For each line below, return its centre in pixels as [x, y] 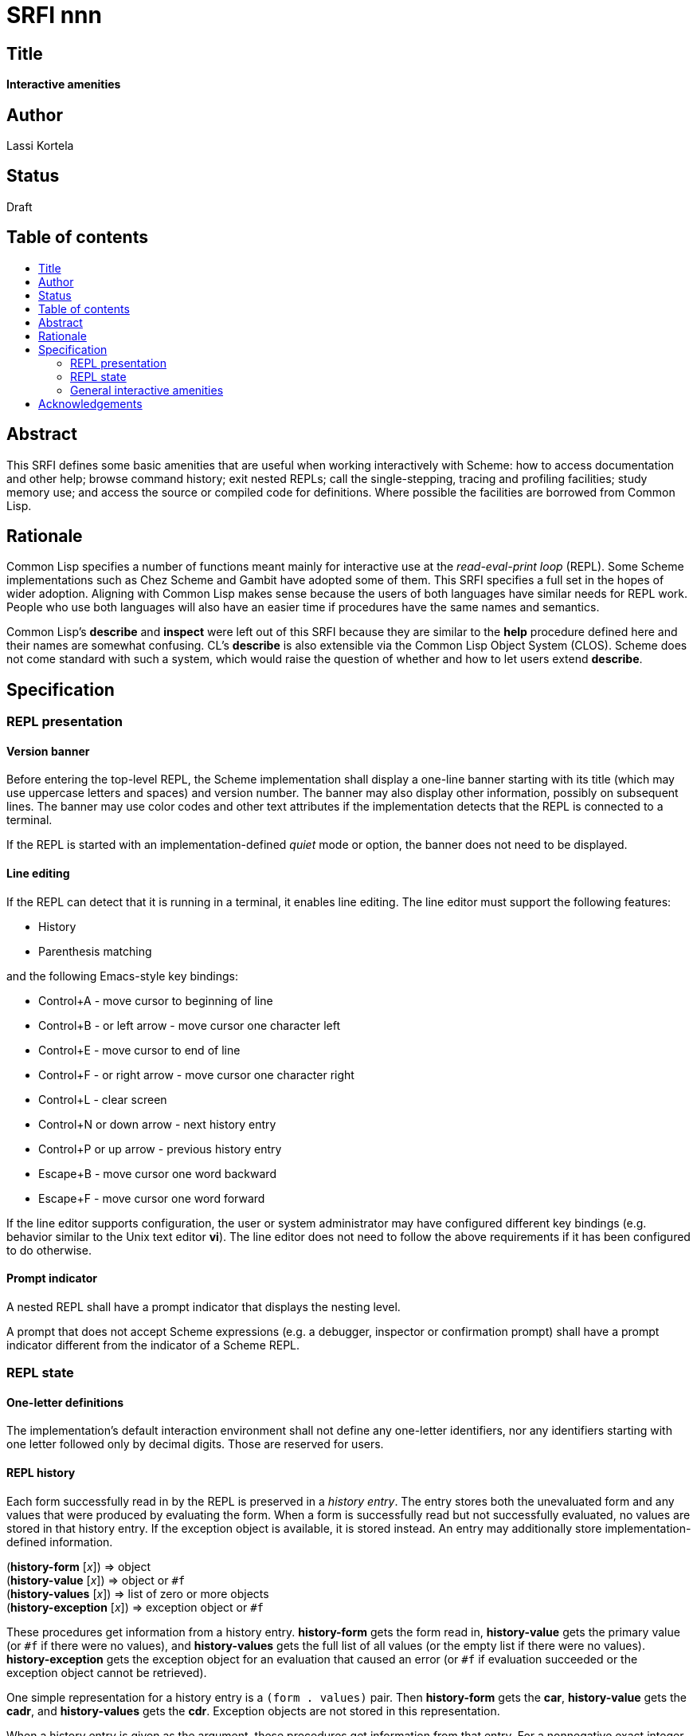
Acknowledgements [90, 403]
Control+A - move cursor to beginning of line [156, 1000]
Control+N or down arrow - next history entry [157, 1124]
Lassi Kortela [40, 146]
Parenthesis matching [95, 951]
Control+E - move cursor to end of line [139, 1050]
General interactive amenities [147, 390]
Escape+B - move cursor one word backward [157, 1173]
